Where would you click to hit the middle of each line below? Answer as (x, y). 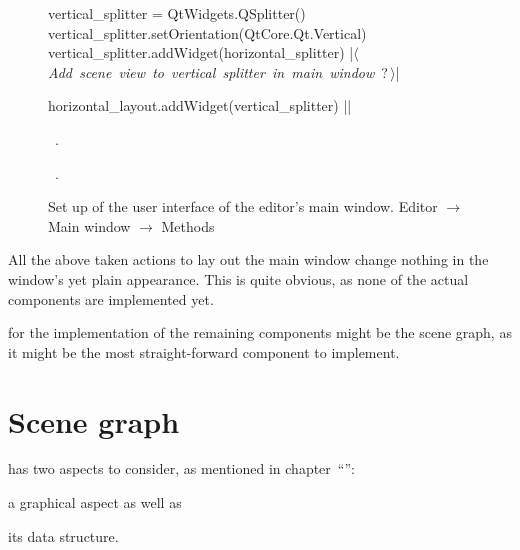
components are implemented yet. (111, 298)
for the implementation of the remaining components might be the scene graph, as (260, 332)
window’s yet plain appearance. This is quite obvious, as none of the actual (238, 278)
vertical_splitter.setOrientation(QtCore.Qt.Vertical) (207, 32)
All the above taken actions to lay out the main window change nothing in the (248, 259)
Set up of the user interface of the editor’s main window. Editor (243, 206)
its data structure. (63, 535)
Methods (188, 225)
